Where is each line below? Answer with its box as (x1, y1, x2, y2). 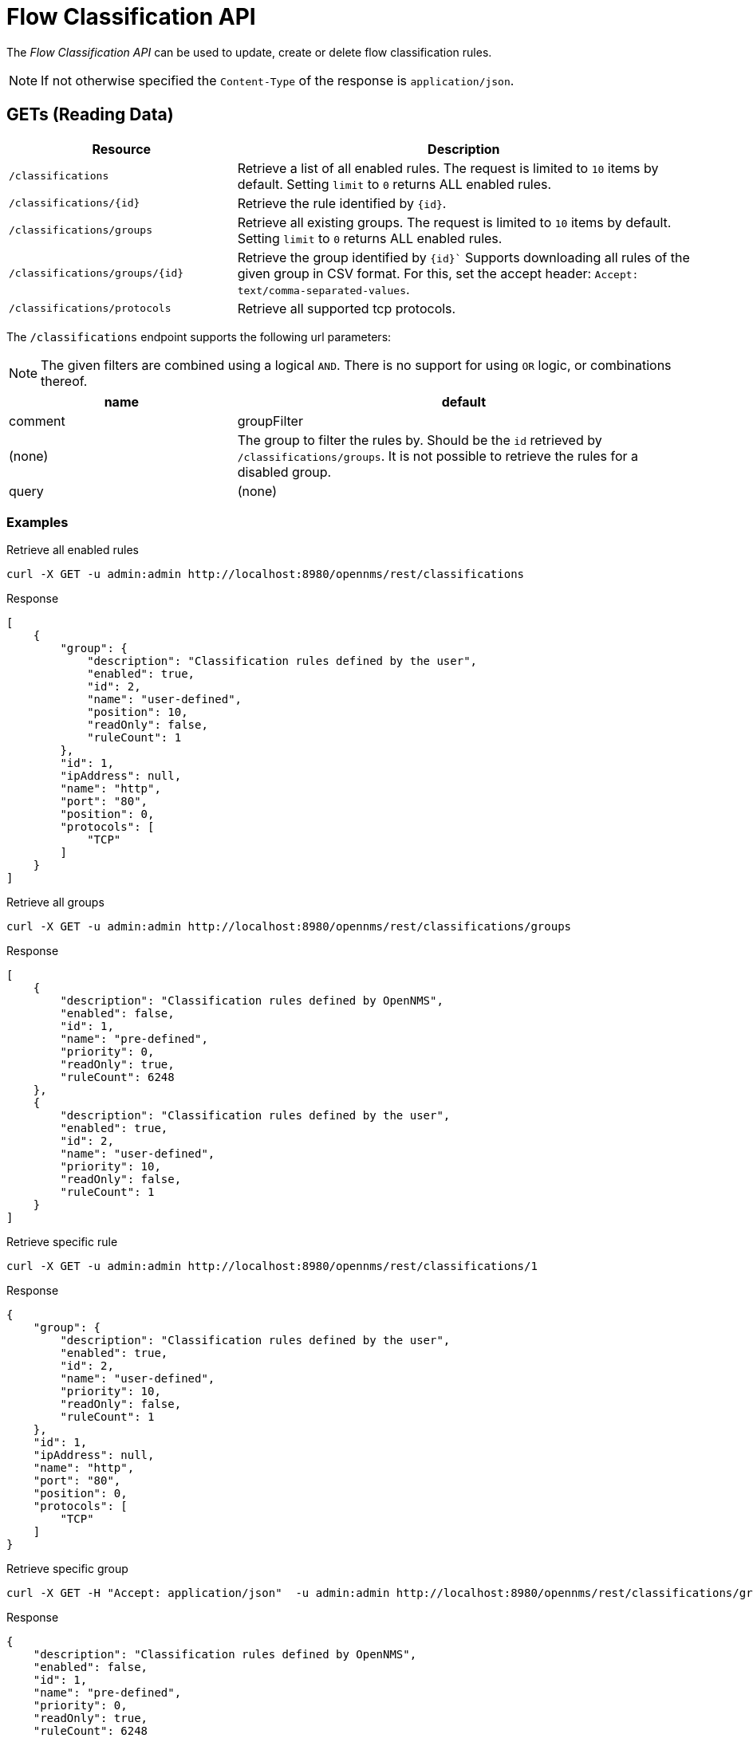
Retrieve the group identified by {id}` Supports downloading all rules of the (237, 249, 690, 265)
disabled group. (237, 463, 332, 480)
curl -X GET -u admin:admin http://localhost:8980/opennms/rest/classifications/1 (6, 1260, 538, 1273)
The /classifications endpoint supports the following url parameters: (6, 329, 392, 344)
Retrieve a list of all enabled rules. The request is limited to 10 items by (237, 159, 659, 176)
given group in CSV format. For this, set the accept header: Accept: (237, 265, 639, 281)
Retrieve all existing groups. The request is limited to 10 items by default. (237, 214, 672, 230)
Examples (6, 513, 69, 530)
